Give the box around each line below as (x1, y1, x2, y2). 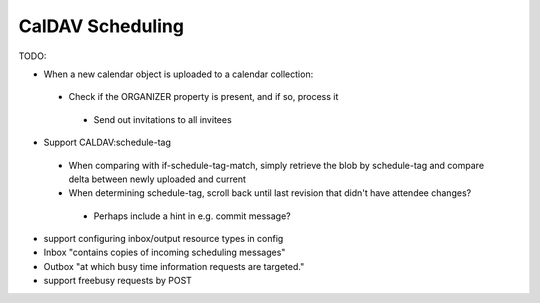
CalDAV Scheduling (18, 15, 185, 37)
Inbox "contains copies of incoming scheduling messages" (43, 246, 286, 259)
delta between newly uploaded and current (68, 173, 247, 185)
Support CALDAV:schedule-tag (43, 136, 172, 149)
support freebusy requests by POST (43, 275, 192, 287)
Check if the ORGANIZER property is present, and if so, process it (68, 91, 339, 103)
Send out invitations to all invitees (93, 113, 232, 125)
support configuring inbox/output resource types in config (43, 233, 284, 245)
